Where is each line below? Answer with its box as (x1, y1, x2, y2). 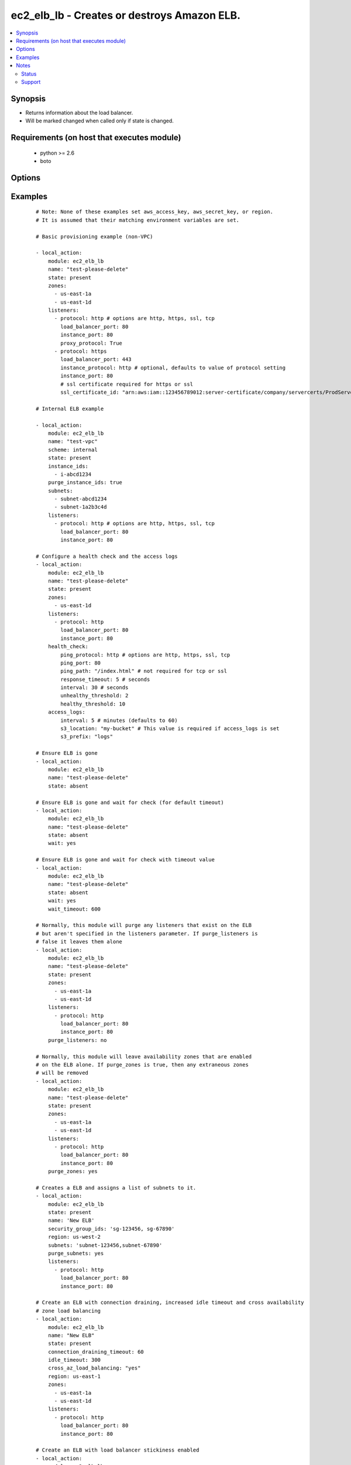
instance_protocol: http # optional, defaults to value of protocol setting (60, 364, 286, 371)
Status (21, 70, 37, 77)
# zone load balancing (36, 1307, 101, 1314)
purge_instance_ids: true (47, 479, 123, 486)
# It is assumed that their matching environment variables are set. (36, 217, 240, 223)
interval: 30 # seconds (60, 684, 129, 691)
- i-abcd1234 (54, 471, 92, 478)
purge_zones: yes (47, 1168, 98, 1175)
